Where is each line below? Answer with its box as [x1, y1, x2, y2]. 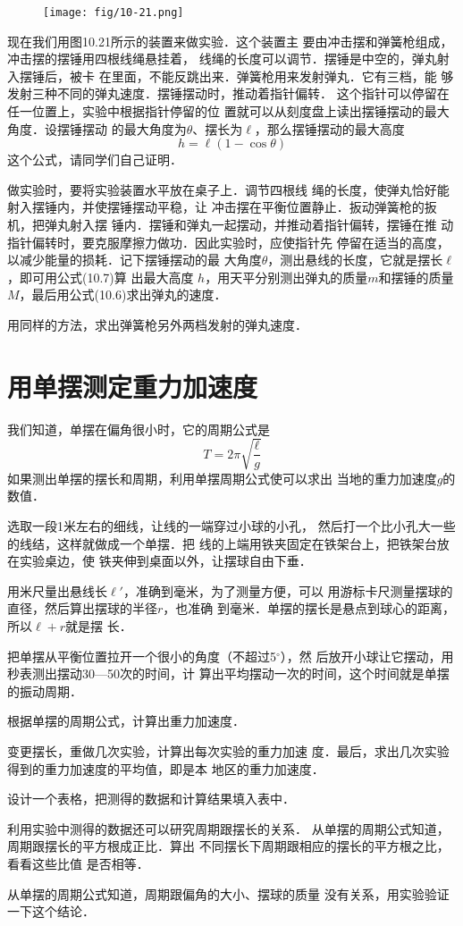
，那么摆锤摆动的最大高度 [254, 119, 405, 138]
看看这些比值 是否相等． [7, 854, 149, 872]
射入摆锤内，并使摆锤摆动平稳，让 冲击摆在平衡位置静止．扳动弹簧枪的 [7, 198, 425, 216]
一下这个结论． [7, 902, 95, 921]
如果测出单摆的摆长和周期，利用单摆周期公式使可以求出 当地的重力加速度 [7, 468, 437, 487]
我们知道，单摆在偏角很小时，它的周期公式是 [7, 419, 270, 438]
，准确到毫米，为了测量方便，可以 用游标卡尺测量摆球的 [122, 581, 453, 600]
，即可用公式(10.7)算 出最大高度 [7, 267, 194, 286]
